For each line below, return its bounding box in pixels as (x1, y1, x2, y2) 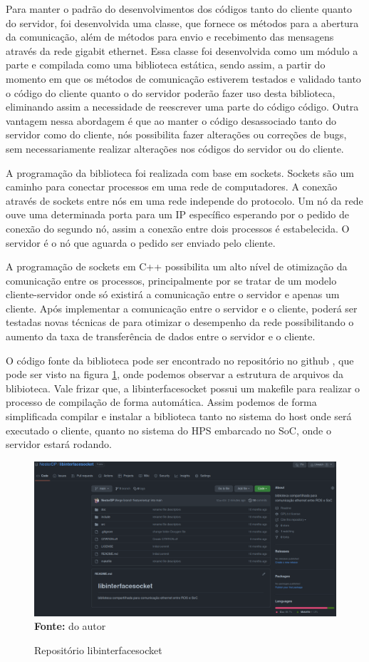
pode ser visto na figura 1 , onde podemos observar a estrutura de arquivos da (6, 367, 344, 382)
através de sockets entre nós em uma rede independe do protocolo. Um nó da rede (6, 193, 363, 208)
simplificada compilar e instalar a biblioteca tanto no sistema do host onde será (6, 409, 352, 424)
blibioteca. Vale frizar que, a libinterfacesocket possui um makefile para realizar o (6, 380, 360, 395)
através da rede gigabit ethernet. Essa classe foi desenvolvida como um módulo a (6, 43, 358, 58)
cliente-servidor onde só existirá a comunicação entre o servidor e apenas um (6, 287, 340, 302)
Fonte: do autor (34, 618, 106, 633)
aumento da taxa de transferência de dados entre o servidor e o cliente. (6, 329, 316, 344)
